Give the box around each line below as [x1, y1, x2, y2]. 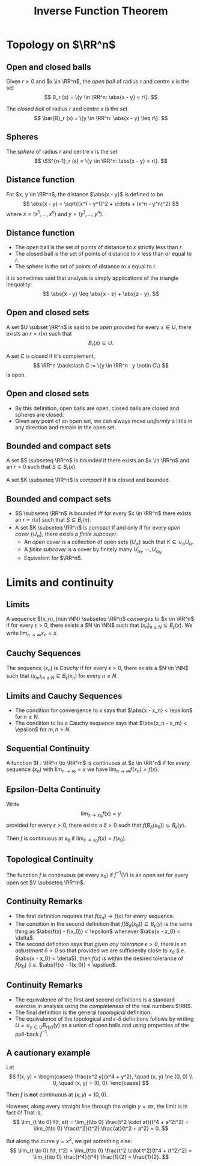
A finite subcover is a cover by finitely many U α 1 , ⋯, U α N [23, 546, 162, 555]
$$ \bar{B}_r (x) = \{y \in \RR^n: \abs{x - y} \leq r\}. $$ [34, 115, 168, 121]
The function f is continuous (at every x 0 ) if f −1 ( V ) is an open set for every [6, 870, 189, 880]
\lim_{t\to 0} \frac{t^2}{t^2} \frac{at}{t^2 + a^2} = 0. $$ [33, 1125, 169, 1132]
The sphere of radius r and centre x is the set [6, 148, 118, 155]
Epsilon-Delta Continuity [6, 785, 101, 795]
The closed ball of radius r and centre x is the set [6, 105, 128, 112]
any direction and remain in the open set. [14, 423, 117, 430]
